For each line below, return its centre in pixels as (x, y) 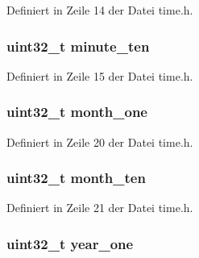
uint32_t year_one (70, 243)
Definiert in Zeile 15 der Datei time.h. (100, 75)
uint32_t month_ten (76, 178)
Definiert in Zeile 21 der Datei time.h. (100, 208)
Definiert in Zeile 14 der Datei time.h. (100, 10)
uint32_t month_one (77, 112)
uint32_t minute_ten (78, 46)
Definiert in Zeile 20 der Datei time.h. (100, 141)
